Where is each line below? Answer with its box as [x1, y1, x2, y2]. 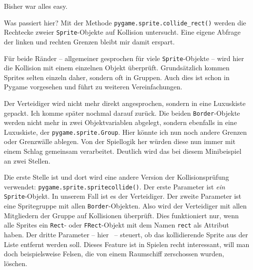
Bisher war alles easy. [4, 1, 68, 11]
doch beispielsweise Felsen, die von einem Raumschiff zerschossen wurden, [4, 249, 224, 259]
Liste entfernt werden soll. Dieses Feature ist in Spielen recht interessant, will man [4, 239, 250, 249]
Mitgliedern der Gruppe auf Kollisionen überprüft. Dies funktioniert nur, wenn [4, 210, 239, 220]
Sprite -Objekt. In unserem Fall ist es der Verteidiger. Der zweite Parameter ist [4, 191, 242, 201]
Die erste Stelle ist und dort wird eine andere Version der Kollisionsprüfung [4, 172, 229, 182]
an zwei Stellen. [4, 155, 51, 166]
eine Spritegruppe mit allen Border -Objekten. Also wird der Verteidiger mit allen [4, 201, 247, 211]
